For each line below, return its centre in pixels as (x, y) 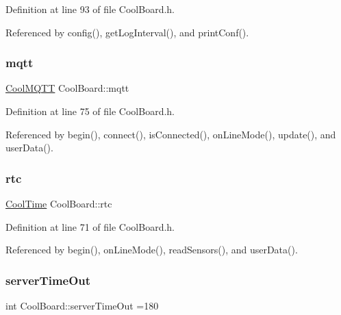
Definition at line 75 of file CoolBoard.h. (90, 111)
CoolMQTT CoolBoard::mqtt (67, 88)
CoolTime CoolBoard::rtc (59, 203)
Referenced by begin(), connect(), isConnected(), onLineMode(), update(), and (171, 134)
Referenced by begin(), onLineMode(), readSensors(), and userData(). (152, 250)
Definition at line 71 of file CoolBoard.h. (90, 226)
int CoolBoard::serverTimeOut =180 (82, 305)
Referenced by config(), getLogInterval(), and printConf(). (127, 32)
